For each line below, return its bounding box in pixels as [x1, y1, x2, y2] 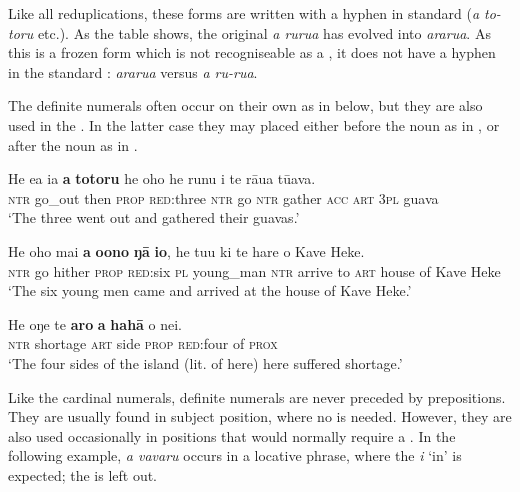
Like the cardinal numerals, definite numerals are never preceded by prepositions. [8, 386, 506, 407]
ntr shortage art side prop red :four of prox [8, 333, 278, 354]
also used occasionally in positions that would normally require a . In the [8, 425, 456, 446]
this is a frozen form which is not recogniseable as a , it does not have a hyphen [8, 42, 496, 63]
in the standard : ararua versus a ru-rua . [8, 61, 258, 82]
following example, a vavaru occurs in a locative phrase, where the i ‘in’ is [8, 445, 462, 466]
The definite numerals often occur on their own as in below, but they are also [8, 95, 483, 116]
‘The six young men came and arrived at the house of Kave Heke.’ [8, 280, 412, 301]
